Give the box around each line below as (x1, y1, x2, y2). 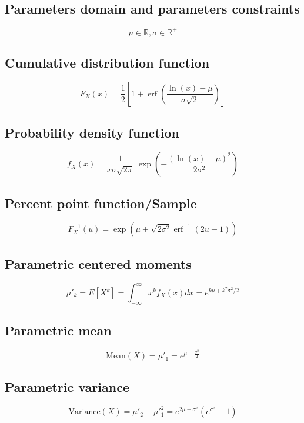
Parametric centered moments (5, 254, 192, 272)
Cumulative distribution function (5, 54, 210, 72)
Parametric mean (5, 321, 112, 339)
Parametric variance (5, 377, 130, 395)
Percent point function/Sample (5, 194, 197, 212)
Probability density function (5, 124, 179, 142)
